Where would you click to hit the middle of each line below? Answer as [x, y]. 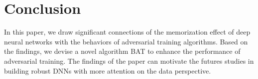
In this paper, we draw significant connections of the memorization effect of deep [127, 32]
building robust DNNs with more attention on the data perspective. [108, 70]
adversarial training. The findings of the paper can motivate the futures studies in [129, 60]
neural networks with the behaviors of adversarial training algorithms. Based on [126, 41]
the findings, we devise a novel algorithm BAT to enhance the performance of [122, 51]
